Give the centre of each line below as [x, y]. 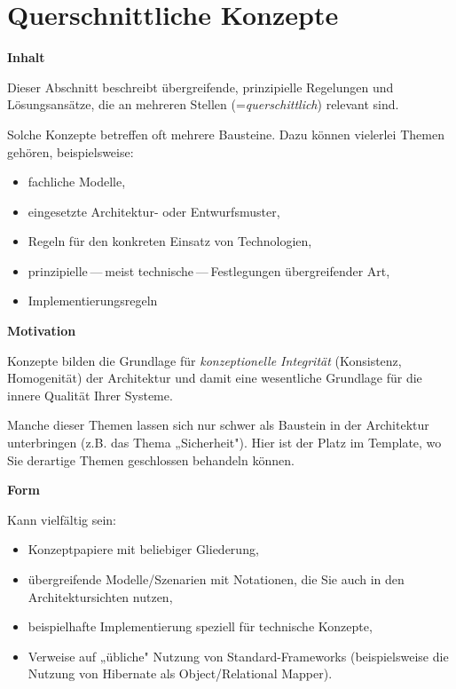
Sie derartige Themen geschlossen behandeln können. [151, 459]
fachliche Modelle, [77, 182]
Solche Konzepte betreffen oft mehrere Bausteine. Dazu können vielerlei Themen [226, 134]
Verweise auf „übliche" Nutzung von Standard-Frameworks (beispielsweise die [238, 656]
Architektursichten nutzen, [100, 596]
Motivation [42, 331]
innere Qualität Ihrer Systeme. [90, 395]
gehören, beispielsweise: [71, 151]
